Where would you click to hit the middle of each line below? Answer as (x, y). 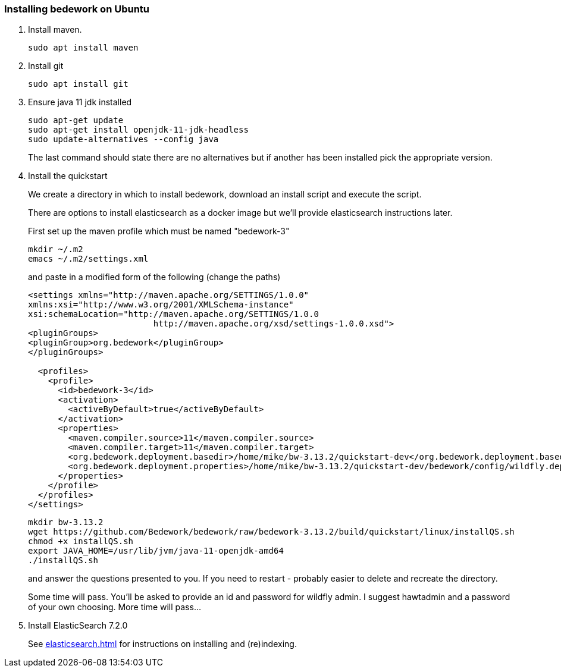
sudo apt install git (78, 84)
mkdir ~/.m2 (56, 249)
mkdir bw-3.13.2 (66, 522)
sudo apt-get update (76, 120)
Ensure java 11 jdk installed (80, 102)
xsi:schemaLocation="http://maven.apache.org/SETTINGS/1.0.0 (173, 314)
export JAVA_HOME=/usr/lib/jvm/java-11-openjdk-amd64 (156, 551)
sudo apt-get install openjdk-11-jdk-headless (138, 130)
